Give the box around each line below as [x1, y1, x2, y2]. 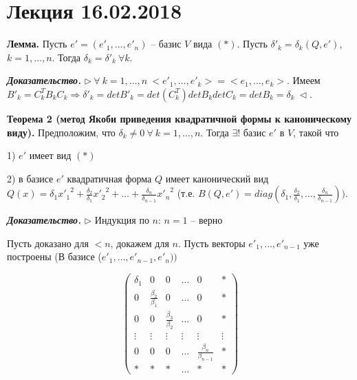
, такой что [293, 125, 339, 139]
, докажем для [110, 235, 169, 250]
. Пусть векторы [177, 235, 246, 250]
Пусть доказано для [7, 235, 89, 250]
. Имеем [286, 73, 321, 87]
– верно [191, 213, 223, 227]
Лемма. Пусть [7, 36, 67, 51]
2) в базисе [7, 171, 54, 185]
